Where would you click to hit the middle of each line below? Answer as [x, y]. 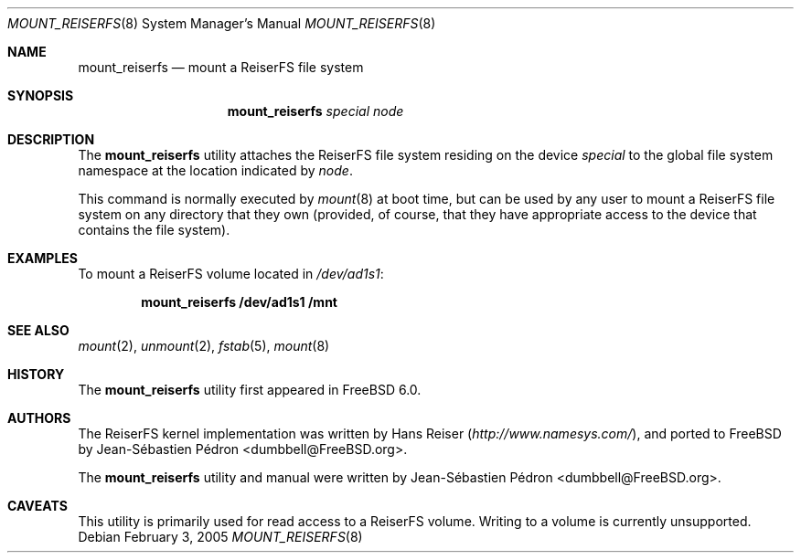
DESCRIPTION [51, 139]
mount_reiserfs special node [315, 111]
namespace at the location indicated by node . [215, 170]
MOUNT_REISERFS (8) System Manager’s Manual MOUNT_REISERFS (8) [222, 23]
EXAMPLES [43, 258]
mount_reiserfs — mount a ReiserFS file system [221, 67]
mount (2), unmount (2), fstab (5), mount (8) [204, 346]
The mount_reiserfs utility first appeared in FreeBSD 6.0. [250, 390]
